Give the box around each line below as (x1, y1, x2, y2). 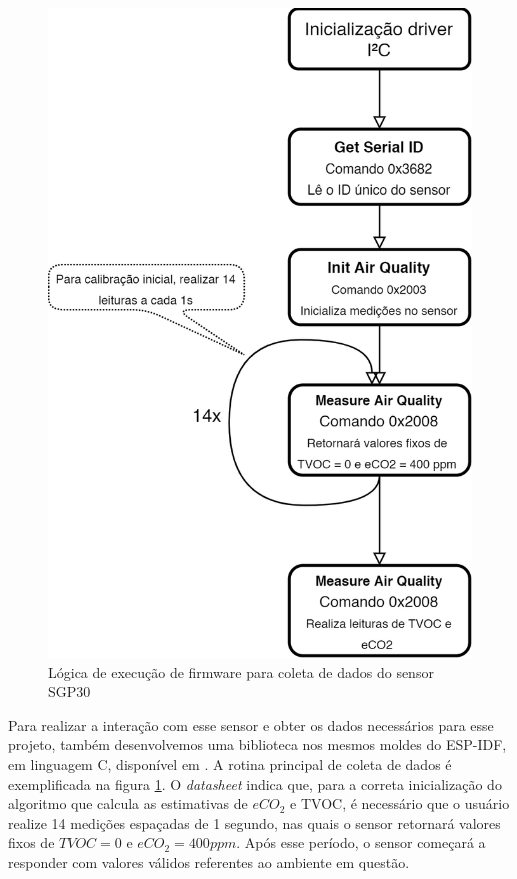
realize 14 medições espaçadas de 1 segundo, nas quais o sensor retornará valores (8, 812, 501, 833)
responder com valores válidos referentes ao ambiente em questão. (8, 851, 410, 872)
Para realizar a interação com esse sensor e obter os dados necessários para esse (8, 714, 494, 735)
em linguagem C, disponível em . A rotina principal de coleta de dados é (8, 753, 452, 774)
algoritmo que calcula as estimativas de (8, 793, 248, 814)
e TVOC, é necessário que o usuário (290, 793, 510, 814)
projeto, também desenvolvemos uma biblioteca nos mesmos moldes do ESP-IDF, (8, 734, 507, 755)
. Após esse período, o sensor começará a (236, 832, 486, 853)
